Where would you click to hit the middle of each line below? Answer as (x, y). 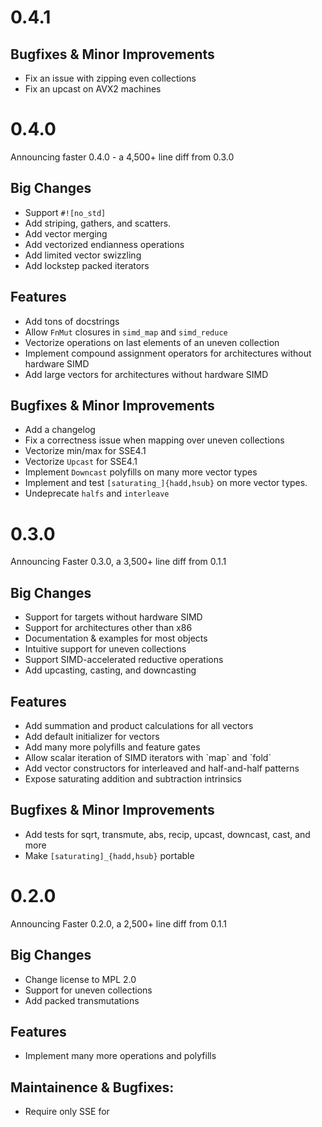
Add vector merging (66, 233)
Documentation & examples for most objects (116, 638)
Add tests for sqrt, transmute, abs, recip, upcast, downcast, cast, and (167, 834)
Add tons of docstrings (72, 321)
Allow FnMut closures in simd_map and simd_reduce (126, 332)
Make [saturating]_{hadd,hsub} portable (109, 855)
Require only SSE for (67, 1112)
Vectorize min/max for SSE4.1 (85, 451)
